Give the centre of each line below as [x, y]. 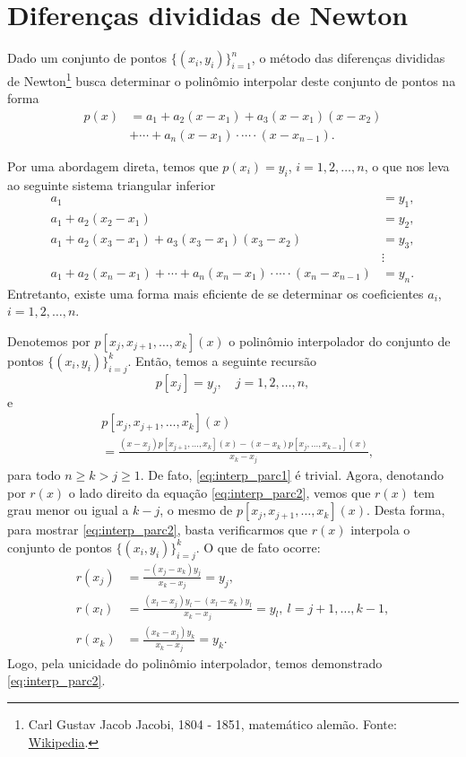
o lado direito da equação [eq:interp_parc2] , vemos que [220, 492]
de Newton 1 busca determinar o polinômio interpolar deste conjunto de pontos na [232, 79]
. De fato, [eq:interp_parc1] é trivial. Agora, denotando [292, 474]
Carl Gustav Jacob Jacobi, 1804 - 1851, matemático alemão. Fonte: [212, 724]
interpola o [380, 530]
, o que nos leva [407, 166]
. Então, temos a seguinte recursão [222, 360]
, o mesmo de [196, 510]
